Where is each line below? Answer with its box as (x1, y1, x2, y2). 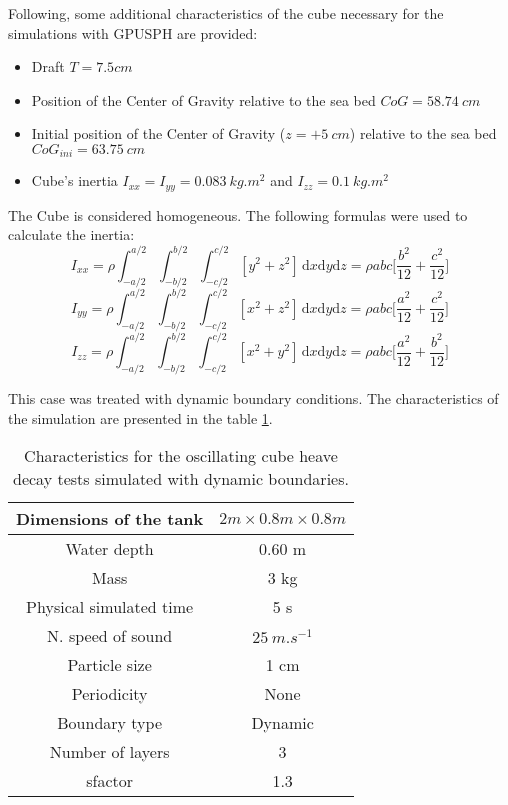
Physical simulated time (26, 595, 194, 619)
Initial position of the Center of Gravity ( (31, 123, 286, 144)
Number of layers (49, 740, 170, 764)
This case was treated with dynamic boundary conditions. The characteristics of (8, 387, 499, 408)
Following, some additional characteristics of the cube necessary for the (8, 3, 444, 23)
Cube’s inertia (31, 170, 118, 191)
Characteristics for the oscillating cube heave (24, 444, 338, 468)
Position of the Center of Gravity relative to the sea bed (31, 89, 376, 110)
